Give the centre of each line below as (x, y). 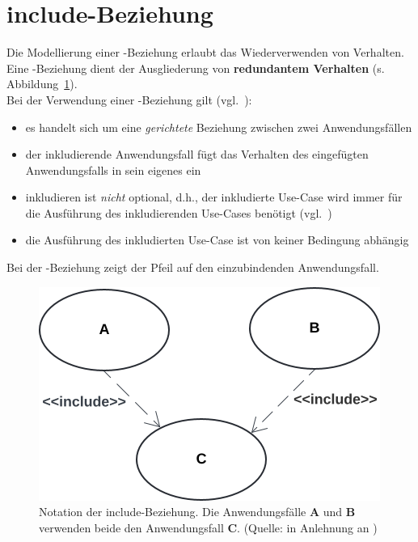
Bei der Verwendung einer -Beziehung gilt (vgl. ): (129, 99)
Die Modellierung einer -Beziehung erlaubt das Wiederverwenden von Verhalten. (205, 52)
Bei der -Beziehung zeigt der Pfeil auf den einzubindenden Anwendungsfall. (193, 267)
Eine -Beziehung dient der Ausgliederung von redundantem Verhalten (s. (196, 68)
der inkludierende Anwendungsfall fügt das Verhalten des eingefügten (197, 154)
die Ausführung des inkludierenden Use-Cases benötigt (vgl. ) (179, 212)
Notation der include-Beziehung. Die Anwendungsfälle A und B (197, 512)
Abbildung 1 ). (42, 84)
